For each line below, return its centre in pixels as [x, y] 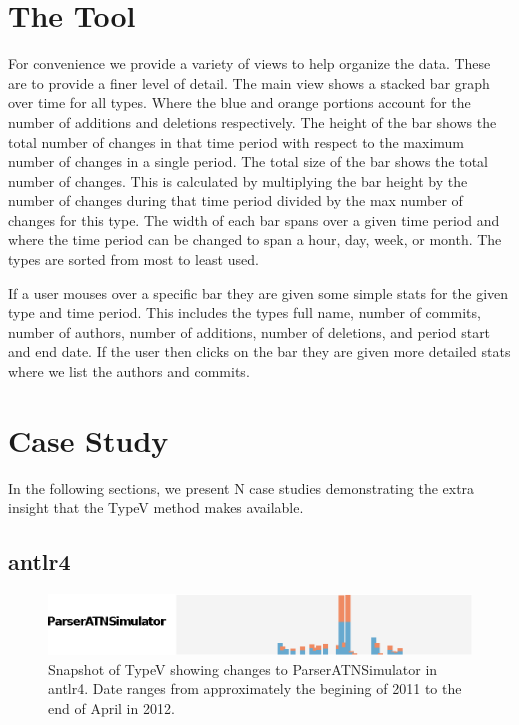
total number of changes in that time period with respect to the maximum [236, 141]
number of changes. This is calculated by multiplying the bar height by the [238, 180]
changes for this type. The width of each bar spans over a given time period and [254, 219]
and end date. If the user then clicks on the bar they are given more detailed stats [259, 351]
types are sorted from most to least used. [133, 259]
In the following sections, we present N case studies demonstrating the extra [241, 487]
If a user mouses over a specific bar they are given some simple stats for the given [258, 292]
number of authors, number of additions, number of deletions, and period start [249, 331]
